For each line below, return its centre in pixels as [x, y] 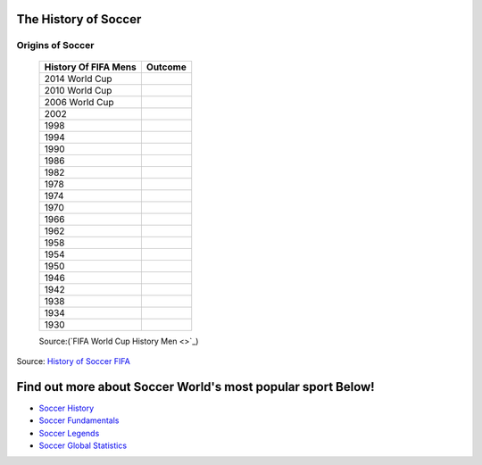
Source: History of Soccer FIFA [74, 361]
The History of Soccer [79, 19]
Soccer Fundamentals [79, 420]
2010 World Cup [78, 90]
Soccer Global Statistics [83, 445]
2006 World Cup [79, 102]
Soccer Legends [69, 433]
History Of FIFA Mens [91, 67]
